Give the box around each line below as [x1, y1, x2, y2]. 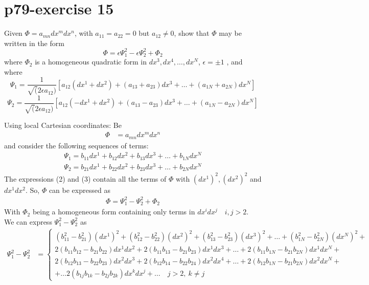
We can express [4, 216, 52, 227]
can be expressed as [49, 184, 110, 195]
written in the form [4, 37, 64, 48]
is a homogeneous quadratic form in [35, 56, 147, 67]
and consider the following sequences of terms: [4, 140, 149, 150]
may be [219, 28, 242, 38]
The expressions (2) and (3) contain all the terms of [4, 173, 167, 184]
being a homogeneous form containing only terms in [32, 206, 195, 217]
